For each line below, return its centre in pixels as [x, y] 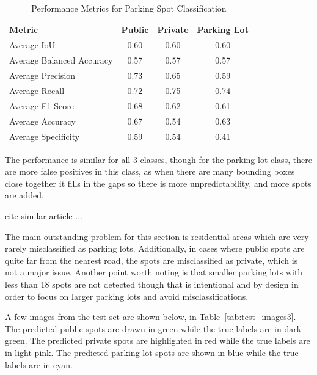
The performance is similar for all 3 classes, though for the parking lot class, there [158, 159]
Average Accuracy [42, 121]
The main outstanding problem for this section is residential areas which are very [157, 236]
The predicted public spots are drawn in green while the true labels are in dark [153, 328]
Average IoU [32, 45]
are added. [24, 195]
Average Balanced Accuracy [61, 60]
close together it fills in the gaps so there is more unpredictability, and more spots [158, 183]
